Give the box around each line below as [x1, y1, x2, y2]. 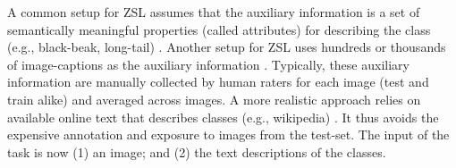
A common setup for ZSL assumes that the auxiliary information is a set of [7, 3, 420, 21]
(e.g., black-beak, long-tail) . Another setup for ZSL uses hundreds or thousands [7, 38, 446, 56]
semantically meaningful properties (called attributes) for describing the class [7, 20, 431, 38]
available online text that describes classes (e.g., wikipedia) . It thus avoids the [7, 107, 439, 126]
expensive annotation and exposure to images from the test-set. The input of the [7, 125, 450, 144]
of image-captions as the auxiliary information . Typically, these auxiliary [7, 55, 410, 73]
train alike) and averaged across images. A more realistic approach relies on [7, 89, 421, 108]
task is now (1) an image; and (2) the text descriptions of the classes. [7, 142, 386, 161]
